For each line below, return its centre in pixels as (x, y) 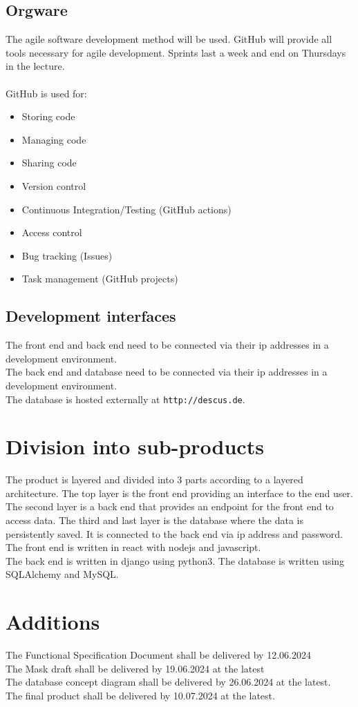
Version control (54, 185)
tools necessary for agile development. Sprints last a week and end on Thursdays (176, 52)
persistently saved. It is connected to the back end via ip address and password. (174, 533)
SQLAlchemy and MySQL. (62, 574)
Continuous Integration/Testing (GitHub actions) (126, 209)
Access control (52, 232)
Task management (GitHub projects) (100, 279)
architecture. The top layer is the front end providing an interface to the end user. (179, 493)
